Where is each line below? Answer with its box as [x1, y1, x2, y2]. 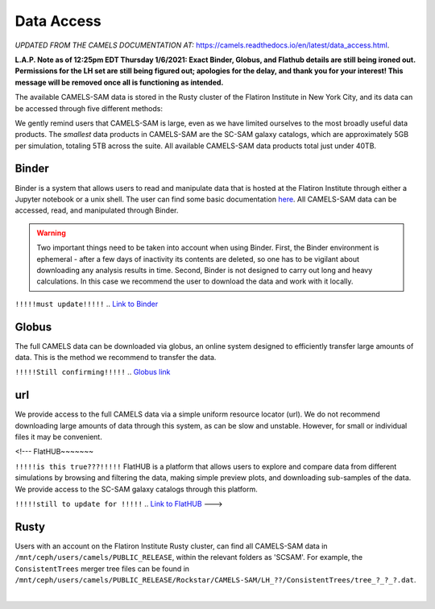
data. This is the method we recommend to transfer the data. [14, 353, 217, 362]
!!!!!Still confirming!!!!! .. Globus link [14, 367, 171, 377]
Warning [36, 228, 66, 238]
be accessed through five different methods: [14, 103, 163, 113]
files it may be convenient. [14, 432, 102, 442]
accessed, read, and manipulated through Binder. [14, 205, 179, 215]
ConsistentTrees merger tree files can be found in [14, 564, 189, 574]
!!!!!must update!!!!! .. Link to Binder [14, 299, 159, 309]
